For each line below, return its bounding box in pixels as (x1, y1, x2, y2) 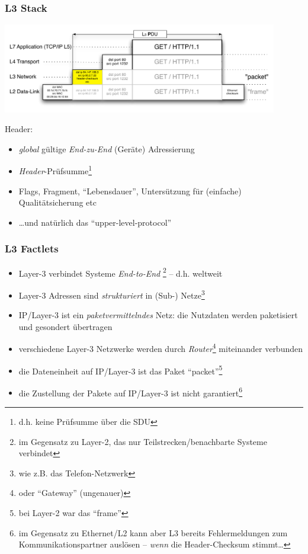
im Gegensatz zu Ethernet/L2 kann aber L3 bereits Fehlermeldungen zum (18, 526, 288, 539)
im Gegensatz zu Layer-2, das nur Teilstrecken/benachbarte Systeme (18, 435, 267, 447)
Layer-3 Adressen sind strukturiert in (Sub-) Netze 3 (18, 287, 205, 301)
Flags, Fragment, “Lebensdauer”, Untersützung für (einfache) (18, 184, 242, 197)
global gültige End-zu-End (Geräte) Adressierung (18, 142, 195, 155)
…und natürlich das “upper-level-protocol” (18, 216, 172, 228)
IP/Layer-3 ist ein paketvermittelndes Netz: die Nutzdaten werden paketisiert (18, 309, 298, 321)
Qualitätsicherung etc (18, 196, 97, 209)
